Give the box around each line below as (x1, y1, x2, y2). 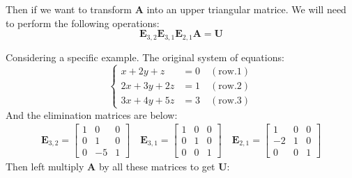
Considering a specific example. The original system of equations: (6, 49, 284, 64)
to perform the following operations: (6, 15, 160, 30)
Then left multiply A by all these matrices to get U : (6, 159, 230, 173)
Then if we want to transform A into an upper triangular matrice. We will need (6, 2, 346, 16)
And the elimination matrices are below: (6, 107, 178, 122)
